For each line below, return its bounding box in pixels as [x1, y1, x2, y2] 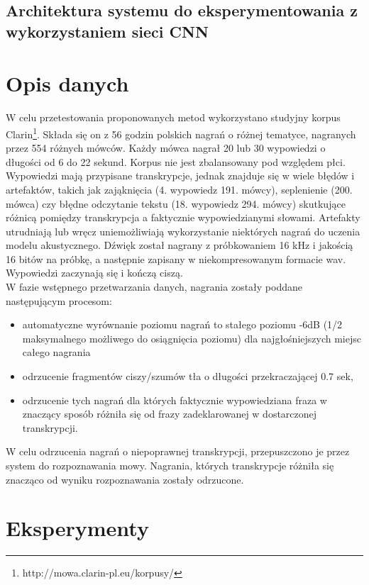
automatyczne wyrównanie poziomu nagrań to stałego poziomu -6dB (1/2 [22, 317, 343, 332]
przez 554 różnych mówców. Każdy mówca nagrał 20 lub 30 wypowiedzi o [6, 140, 326, 155]
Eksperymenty [6, 513, 149, 542]
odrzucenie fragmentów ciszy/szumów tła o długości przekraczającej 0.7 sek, [22, 369, 353, 384]
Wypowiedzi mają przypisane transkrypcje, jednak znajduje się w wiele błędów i [6, 168, 355, 183]
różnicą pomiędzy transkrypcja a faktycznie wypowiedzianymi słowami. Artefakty [6, 210, 360, 225]
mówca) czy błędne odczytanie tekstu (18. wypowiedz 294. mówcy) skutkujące [6, 196, 346, 211]
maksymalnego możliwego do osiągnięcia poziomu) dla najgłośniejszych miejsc [22, 330, 361, 345]
